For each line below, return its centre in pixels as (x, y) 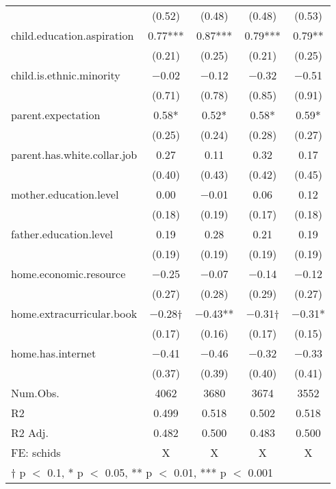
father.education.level (62, 234)
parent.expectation (56, 115)
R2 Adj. (30, 432)
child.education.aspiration (73, 35)
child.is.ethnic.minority (66, 75)
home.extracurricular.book (74, 313)
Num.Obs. (35, 393)
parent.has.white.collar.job (74, 154)
